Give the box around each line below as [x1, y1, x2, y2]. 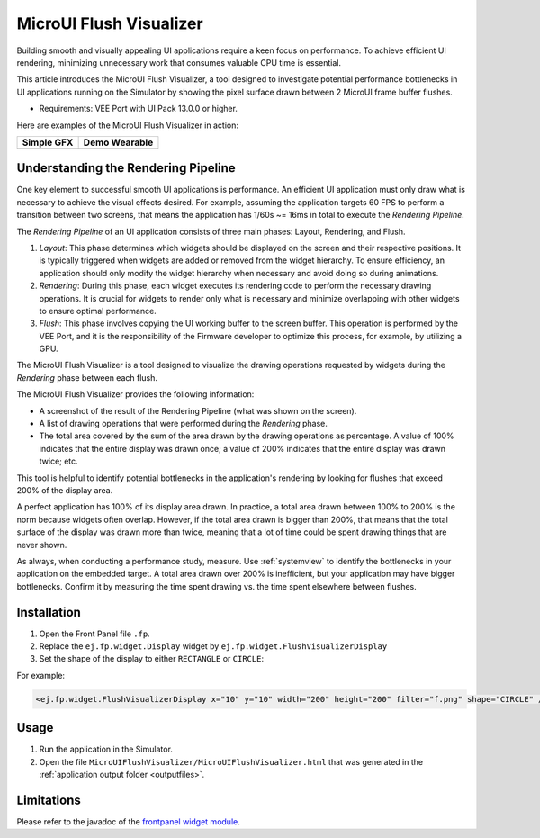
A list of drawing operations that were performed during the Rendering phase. [39, 419, 328, 429]
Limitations [16, 792, 81, 807]
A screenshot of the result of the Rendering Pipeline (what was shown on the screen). [39, 405, 357, 416]
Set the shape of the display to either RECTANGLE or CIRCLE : [39, 653, 265, 664]
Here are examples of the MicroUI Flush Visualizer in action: [16, 120, 238, 131]
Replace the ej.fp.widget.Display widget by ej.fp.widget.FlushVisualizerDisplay [39, 641, 388, 652]
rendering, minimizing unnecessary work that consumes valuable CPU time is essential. [16, 57, 342, 68]
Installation [16, 604, 81, 620]
